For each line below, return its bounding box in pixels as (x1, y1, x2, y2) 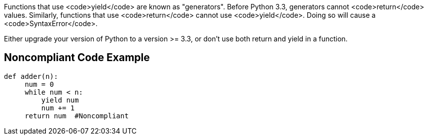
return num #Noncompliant (25, 111, 129, 120)
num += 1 (41, 104, 75, 112)
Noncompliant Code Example (4, 51, 150, 64)
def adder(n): (4, 72, 58, 80)
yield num (41, 96, 79, 104)
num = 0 (25, 80, 54, 88)
